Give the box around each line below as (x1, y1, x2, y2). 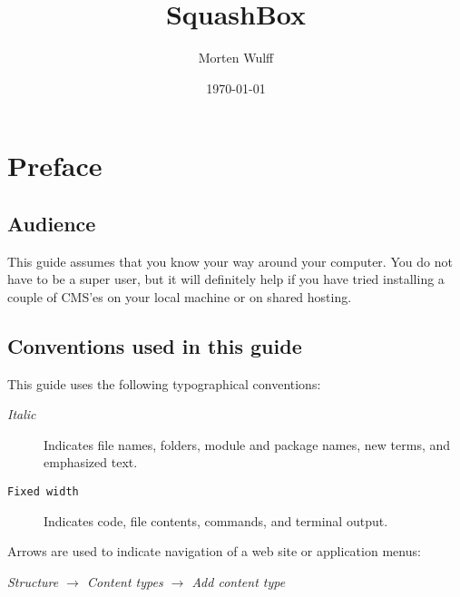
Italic (7, 405, 36, 424)
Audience (7, 209, 96, 237)
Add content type (191, 572, 286, 591)
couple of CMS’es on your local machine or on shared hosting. (7, 287, 352, 306)
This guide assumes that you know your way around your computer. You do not (7, 251, 453, 270)
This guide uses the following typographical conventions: (7, 374, 321, 393)
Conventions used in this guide (7, 331, 302, 359)
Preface (7, 147, 103, 184)
